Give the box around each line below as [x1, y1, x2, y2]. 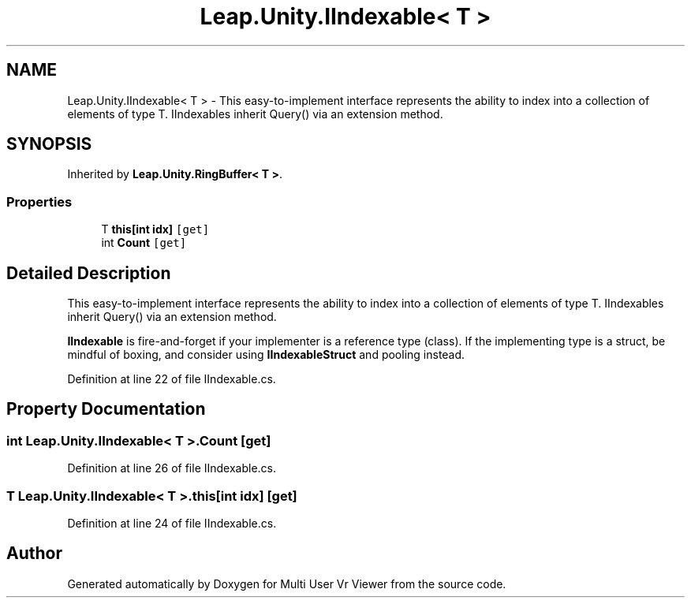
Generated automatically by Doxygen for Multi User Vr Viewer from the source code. [67, 576, 506, 591]
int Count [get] [101, 236, 187, 250]
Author [6, 543, 62, 564]
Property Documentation [6, 399, 206, 419]
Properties [6, 193, 73, 210]
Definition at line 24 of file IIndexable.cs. [67, 516, 277, 530]
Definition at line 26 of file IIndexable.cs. [67, 461, 277, 475]
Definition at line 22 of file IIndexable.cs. [67, 372, 276, 386]
